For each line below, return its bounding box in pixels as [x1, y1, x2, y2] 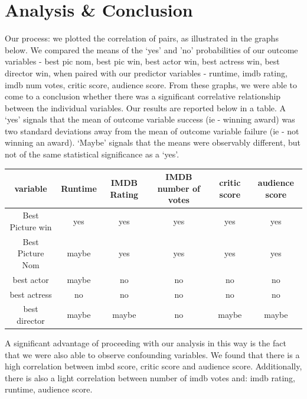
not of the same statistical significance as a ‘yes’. [5, 148, 179, 160]
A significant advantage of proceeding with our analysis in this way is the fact [5, 337, 286, 349]
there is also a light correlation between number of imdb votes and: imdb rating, [5, 371, 295, 384]
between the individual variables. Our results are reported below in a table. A [5, 101, 286, 114]
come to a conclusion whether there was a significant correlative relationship [5, 90, 281, 102]
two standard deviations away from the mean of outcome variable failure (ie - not [5, 124, 299, 137]
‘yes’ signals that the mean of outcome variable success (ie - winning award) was [5, 113, 295, 126]
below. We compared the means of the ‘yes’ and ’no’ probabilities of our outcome [5, 43, 298, 56]
